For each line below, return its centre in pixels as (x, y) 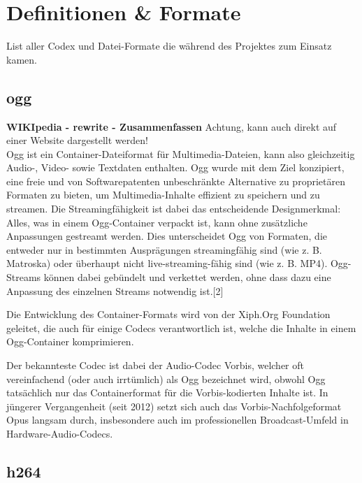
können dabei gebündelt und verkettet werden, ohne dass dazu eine (187, 277)
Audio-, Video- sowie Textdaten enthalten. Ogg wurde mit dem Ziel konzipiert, (175, 167)
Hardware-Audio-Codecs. (60, 433)
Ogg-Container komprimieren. (70, 341)
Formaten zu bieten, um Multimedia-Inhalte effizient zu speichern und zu (163, 195)
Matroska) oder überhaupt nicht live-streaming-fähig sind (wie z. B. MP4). (167, 263)
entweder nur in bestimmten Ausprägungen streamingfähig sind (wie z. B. (164, 249)
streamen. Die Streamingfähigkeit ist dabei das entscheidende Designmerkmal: (174, 209)
